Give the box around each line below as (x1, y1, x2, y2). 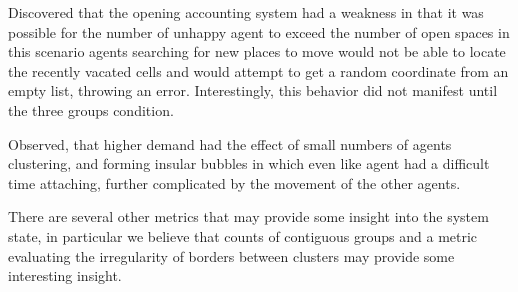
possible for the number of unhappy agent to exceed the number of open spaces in (8, 21, 510, 42)
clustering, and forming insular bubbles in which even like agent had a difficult (8, 153, 490, 174)
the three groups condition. (8, 99, 174, 120)
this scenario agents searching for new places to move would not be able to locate (8, 41, 506, 62)
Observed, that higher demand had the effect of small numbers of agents (8, 133, 452, 154)
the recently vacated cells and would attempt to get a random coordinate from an (8, 60, 509, 81)
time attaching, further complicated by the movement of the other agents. (8, 172, 461, 193)
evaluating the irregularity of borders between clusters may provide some (8, 245, 455, 266)
